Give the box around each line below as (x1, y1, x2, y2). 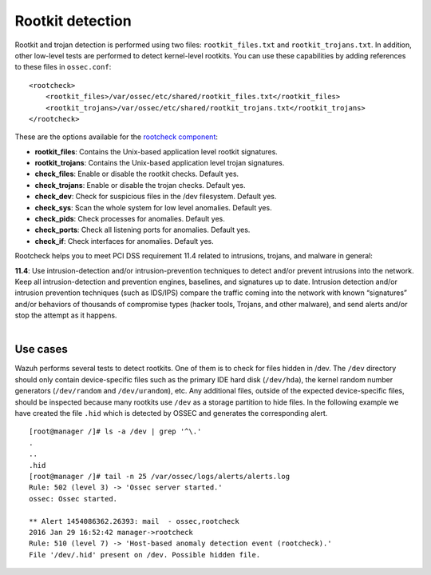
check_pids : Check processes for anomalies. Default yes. (34, 214, 225, 224)
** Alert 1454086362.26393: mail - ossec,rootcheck (29, 517, 239, 525)
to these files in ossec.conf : (14, 62, 112, 72)
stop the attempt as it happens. (14, 310, 117, 320)
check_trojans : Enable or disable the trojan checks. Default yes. (34, 180, 246, 190)
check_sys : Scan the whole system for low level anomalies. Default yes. (34, 202, 272, 212)
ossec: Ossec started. (29, 494, 118, 503)
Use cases (14, 342, 68, 356)
